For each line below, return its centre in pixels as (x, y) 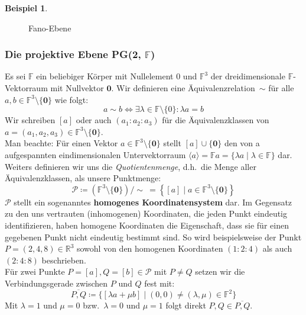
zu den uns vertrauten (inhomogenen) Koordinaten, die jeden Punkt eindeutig (146, 213)
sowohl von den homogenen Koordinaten (150, 248)
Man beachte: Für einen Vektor (61, 143)
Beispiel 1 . (26, 8)
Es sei (15, 76)
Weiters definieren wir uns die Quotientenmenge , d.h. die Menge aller (131, 166)
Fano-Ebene (50, 28)
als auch (277, 248)
